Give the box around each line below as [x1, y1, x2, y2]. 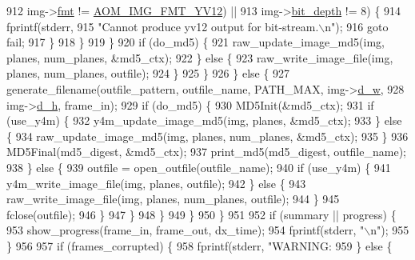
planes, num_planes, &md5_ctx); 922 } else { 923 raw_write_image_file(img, [6, 49, 393, 66]
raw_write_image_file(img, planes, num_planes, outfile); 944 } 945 [6, 190, 340, 207]
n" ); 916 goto [325, 18, 389, 34]
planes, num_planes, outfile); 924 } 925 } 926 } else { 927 [6, 65, 290, 82]
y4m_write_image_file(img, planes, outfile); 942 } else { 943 [6, 174, 306, 191]
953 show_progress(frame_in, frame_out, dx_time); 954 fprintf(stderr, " [6, 222, 365, 238]
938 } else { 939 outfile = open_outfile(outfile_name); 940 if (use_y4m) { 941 [6, 158, 391, 175]
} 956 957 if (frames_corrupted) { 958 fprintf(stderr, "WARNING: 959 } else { [6, 237, 393, 254]
